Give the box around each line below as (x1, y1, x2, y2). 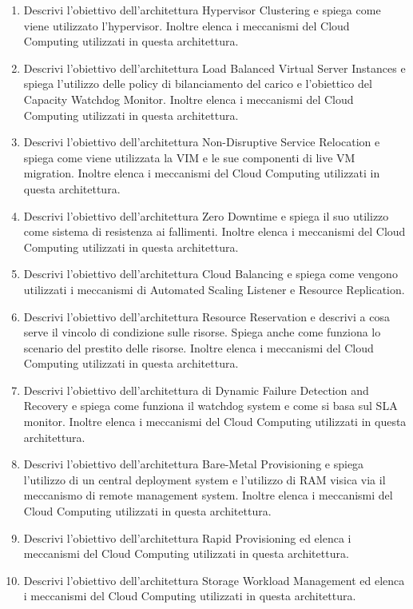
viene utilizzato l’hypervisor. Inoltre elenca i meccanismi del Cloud (23, 17, 350, 34)
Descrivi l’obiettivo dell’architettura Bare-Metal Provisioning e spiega (23, 456, 364, 472)
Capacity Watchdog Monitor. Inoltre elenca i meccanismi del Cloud (23, 90, 354, 107)
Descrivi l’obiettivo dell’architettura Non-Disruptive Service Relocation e (23, 133, 380, 150)
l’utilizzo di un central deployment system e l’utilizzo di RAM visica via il (23, 471, 386, 488)
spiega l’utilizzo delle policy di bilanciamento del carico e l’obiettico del (23, 75, 372, 92)
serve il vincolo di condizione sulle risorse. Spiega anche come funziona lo (23, 324, 381, 340)
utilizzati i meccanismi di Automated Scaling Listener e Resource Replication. (23, 281, 405, 297)
